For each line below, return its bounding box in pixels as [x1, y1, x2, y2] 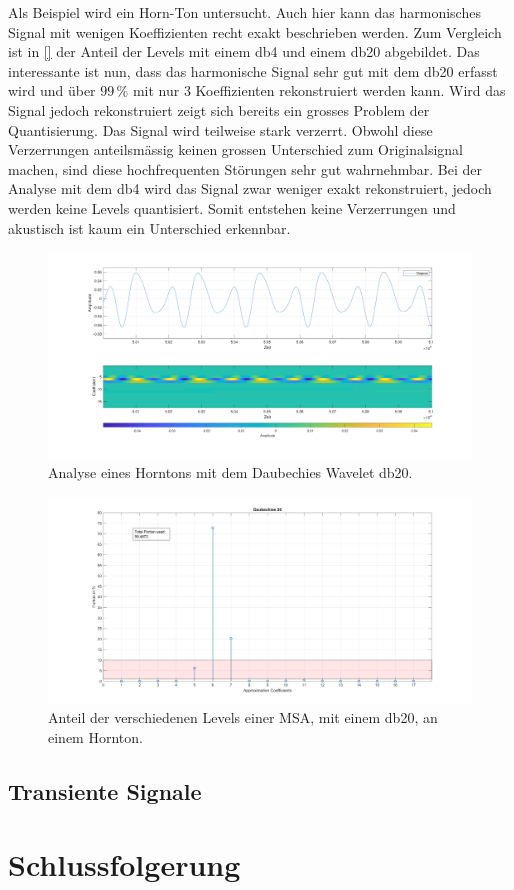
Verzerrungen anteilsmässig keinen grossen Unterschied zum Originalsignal [8, 139, 463, 160]
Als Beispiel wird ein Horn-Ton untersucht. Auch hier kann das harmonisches [8, 2, 481, 22]
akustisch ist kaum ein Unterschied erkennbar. [8, 217, 291, 238]
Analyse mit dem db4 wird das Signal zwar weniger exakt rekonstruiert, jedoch [8, 178, 492, 199]
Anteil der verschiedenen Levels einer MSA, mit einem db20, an [48, 707, 438, 728]
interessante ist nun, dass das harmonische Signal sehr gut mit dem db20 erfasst [8, 60, 498, 81]
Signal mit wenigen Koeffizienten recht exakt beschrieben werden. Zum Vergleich [8, 21, 502, 42]
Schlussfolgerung [8, 844, 241, 885]
